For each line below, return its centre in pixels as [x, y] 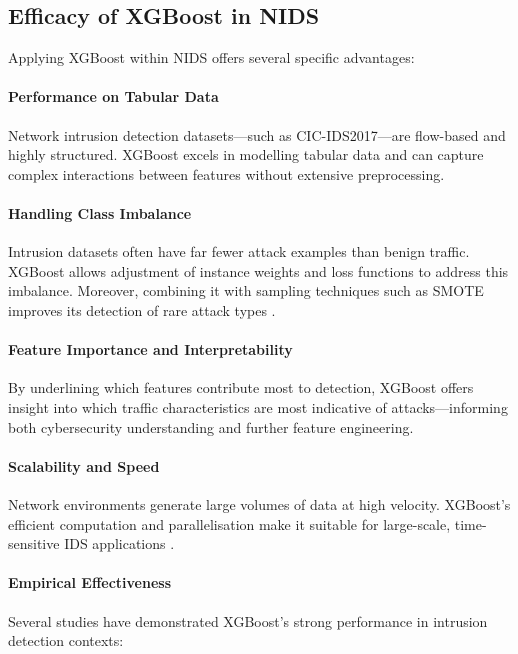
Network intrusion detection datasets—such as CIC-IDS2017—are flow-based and [257, 134]
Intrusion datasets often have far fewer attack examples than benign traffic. [239, 251]
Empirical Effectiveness [90, 582]
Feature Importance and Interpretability [150, 349]
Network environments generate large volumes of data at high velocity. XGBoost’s [259, 503]
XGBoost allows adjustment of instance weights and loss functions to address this [258, 270]
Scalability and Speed [84, 465]
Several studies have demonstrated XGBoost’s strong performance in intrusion [248, 620]
